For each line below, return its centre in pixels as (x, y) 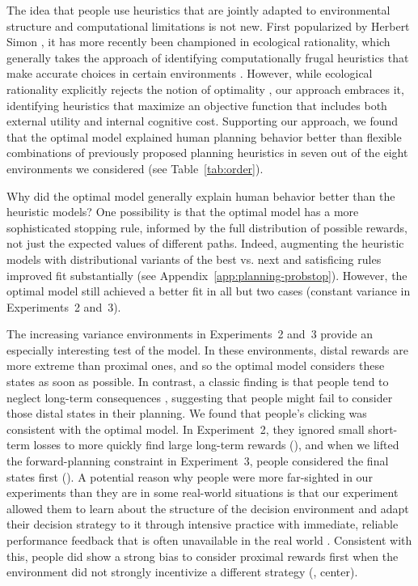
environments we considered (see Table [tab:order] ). (135, 168)
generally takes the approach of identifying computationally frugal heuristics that (208, 57)
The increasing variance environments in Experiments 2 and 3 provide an (190, 334)
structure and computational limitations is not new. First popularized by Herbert (208, 25)
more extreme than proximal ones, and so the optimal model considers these (196, 365)
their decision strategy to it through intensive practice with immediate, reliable (203, 524)
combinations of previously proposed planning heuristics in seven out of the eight (207, 153)
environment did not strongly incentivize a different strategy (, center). (182, 572)
